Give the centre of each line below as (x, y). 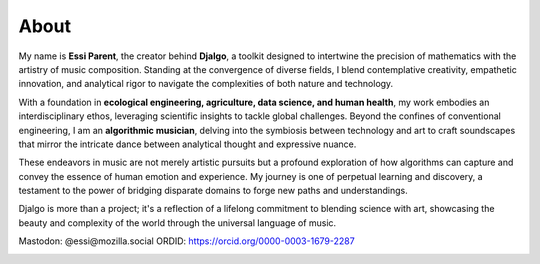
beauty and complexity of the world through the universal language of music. (177, 222)
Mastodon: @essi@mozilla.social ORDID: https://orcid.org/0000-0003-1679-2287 (186, 241)
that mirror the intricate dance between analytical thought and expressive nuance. (187, 144)
